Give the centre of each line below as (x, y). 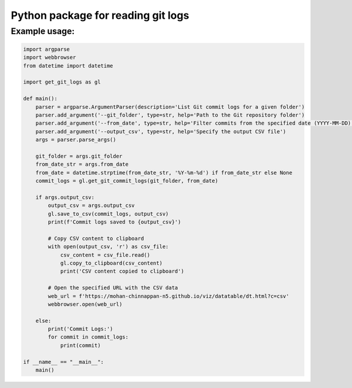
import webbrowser (50, 58)
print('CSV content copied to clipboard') (122, 271)
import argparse (47, 49)
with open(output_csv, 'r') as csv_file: (108, 247)
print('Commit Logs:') (81, 329)
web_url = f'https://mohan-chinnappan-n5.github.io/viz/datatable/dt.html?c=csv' (169, 296)
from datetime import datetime (68, 66)
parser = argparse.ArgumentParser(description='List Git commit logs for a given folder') (170, 107)
